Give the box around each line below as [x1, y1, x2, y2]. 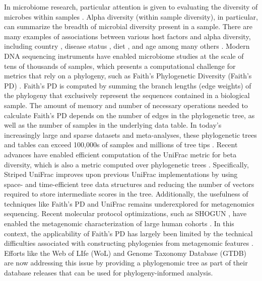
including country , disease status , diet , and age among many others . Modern [4, 41, 250, 51]
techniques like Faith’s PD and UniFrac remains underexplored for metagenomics [4, 198, 254, 209]
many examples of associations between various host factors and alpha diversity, [4, 31, 251, 41]
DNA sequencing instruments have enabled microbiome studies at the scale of [4, 50, 244, 61]
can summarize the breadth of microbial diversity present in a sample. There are [4, 21, 252, 32]
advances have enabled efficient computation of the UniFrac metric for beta [4, 149, 237, 159]
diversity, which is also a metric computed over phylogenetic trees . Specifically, [4, 159, 249, 169]
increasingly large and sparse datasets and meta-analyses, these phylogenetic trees [4, 129, 257, 140]
